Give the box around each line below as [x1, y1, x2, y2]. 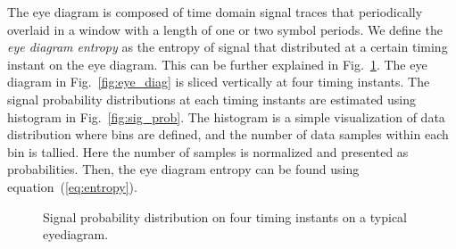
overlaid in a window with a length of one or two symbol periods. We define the [7, 20, 443, 38]
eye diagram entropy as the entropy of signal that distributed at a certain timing [7, 37, 448, 56]
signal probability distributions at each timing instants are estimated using [7, 89, 417, 108]
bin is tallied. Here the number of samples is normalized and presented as [7, 142, 409, 161]
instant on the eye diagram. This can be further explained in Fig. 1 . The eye [7, 54, 427, 73]
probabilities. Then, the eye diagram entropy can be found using [7, 160, 360, 178]
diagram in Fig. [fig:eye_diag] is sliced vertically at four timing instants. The [7, 72, 430, 91]
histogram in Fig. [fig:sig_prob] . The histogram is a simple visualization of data [7, 107, 445, 126]
